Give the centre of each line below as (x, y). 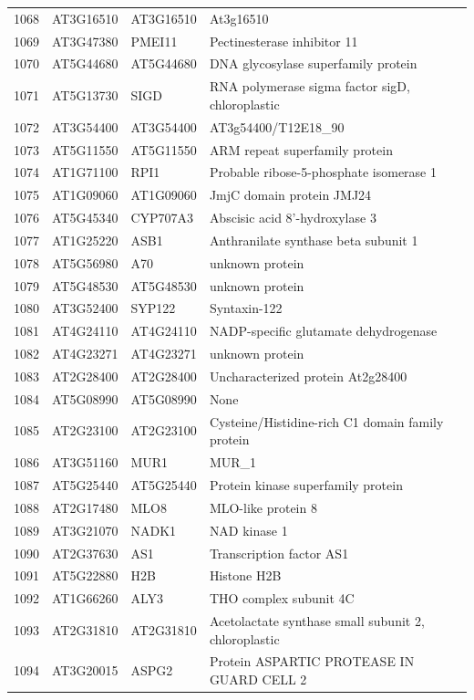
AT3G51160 (85, 462)
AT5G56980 (85, 262)
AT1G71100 (85, 172)
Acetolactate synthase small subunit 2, (317, 621)
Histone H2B (245, 575)
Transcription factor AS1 (279, 553)
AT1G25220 (85, 240)
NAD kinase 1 (248, 530)
